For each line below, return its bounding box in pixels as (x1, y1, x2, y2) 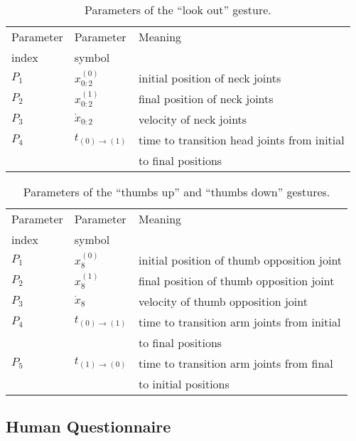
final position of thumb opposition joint (139, 272, 335, 289)
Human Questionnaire (6, 415, 171, 437)
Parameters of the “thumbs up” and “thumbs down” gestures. (23, 184, 330, 200)
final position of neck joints (139, 90, 274, 107)
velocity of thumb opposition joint (139, 293, 308, 309)
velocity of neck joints (139, 111, 247, 127)
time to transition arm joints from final (139, 355, 333, 371)
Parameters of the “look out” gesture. (84, 1, 271, 18)
